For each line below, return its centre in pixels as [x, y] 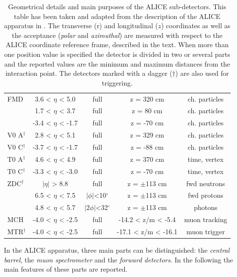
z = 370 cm [147, 159]
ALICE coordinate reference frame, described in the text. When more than [117, 44]
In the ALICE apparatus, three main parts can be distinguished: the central [117, 250]
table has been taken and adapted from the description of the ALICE [117, 16]
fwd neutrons [206, 183]
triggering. [117, 82]
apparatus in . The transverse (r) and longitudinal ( [81, 26]
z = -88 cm [147, 147]
